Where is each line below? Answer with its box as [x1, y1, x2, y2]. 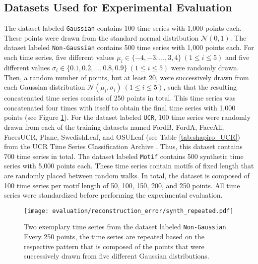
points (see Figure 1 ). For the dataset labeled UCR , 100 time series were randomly [4, 112, 251, 122]
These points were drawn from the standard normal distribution [4, 32, 199, 43]
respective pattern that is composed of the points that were [24, 241, 204, 251]
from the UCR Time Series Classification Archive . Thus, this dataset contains [4, 141, 243, 152]
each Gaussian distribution [4, 82, 85, 92]
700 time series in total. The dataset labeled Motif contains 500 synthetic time [4, 151, 244, 161]
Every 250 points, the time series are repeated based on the [24, 231, 204, 242]
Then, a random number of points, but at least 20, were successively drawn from [4, 72, 249, 82]
